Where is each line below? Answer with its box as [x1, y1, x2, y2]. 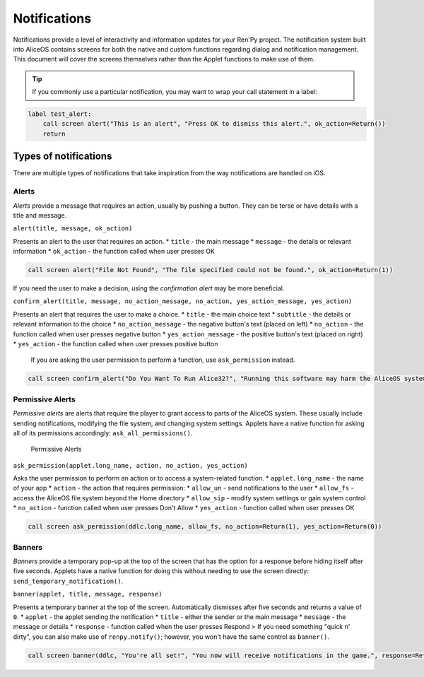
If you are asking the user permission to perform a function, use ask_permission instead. [30, 355, 295, 364]
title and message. [13, 211, 67, 219]
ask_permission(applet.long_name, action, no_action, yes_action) [13, 461, 249, 469]
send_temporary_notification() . [13, 577, 124, 585]
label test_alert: [28, 110, 92, 118]
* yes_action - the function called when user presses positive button [13, 340, 218, 348]
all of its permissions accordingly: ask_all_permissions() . [13, 428, 193, 437]
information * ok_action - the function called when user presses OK [13, 247, 216, 256]
